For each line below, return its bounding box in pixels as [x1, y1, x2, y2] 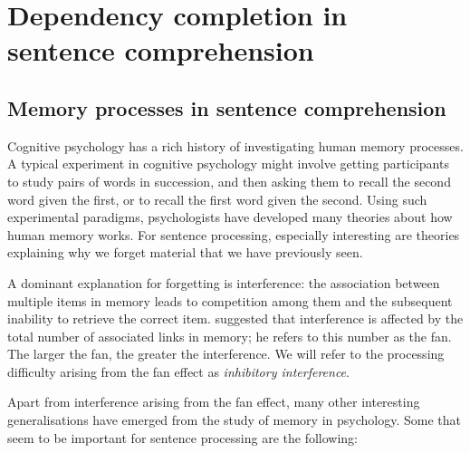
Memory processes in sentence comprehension [7, 93, 446, 121]
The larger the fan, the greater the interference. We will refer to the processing [7, 344, 445, 363]
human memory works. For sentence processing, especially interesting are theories [7, 225, 460, 244]
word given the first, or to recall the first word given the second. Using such [7, 189, 427, 208]
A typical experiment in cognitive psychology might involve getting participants [7, 154, 449, 173]
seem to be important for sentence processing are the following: [7, 428, 358, 447]
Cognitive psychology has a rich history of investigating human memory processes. [7, 136, 464, 155]
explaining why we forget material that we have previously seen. [7, 243, 363, 262]
